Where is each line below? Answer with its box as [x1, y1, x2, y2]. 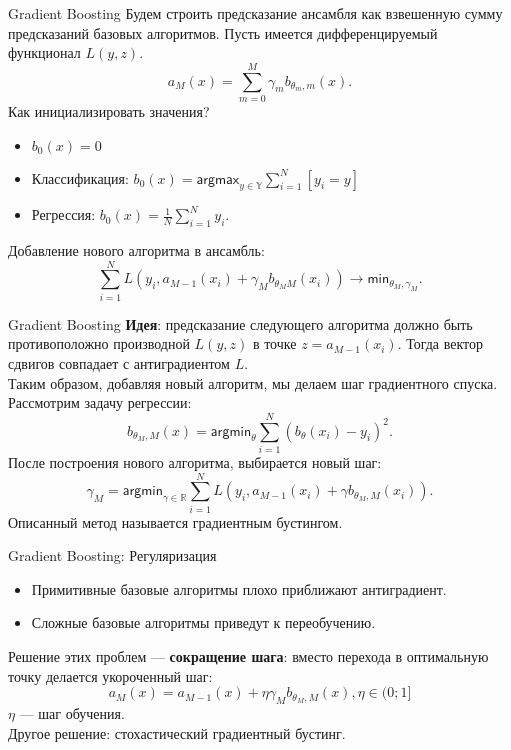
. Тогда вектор [397, 333, 484, 354]
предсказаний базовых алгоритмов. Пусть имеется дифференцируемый [8, 22, 438, 43]
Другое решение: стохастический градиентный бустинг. [8, 722, 346, 743]
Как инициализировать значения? [8, 100, 210, 121]
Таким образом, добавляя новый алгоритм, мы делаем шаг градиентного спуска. [8, 372, 498, 393]
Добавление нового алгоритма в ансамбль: [8, 240, 265, 261]
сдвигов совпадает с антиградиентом [8, 353, 230, 373]
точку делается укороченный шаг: [8, 665, 213, 686]
